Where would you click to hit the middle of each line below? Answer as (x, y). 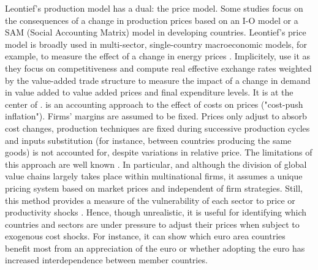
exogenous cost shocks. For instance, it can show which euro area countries (145, 236)
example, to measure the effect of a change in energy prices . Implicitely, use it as (158, 56)
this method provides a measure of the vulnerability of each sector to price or (150, 200)
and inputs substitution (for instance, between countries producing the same (148, 140)
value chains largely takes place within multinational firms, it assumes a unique (154, 176)
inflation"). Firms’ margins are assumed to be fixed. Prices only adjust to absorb (156, 116)
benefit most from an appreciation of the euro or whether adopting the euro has (155, 248)
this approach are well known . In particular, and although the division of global (156, 164)
